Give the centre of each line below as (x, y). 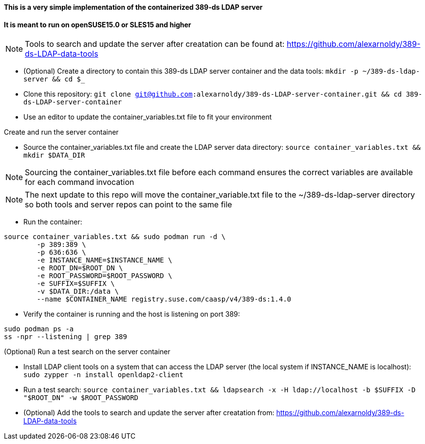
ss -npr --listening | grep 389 (65, 337)
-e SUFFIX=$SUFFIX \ (76, 284)
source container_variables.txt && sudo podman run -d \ (115, 237)
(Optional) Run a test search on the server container (87, 352)
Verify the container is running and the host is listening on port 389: (132, 314)
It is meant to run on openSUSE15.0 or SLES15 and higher (98, 24)
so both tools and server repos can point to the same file (129, 205)
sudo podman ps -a (39, 329)
